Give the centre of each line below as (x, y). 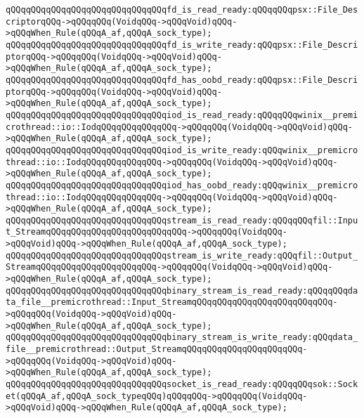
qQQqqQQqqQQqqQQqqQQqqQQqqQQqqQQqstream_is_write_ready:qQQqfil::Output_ (182, 255)
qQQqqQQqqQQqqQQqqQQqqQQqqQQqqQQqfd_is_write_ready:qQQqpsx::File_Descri (182, 45)
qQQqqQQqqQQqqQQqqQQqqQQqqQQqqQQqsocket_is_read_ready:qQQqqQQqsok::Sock (182, 384)
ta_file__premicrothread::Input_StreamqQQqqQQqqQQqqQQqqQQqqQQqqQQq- (172, 302)
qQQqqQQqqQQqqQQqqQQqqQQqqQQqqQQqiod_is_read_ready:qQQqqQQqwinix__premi (182, 115)
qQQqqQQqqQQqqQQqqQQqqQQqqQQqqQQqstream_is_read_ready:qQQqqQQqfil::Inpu (182, 220)
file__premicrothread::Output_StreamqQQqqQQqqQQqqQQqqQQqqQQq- (157, 350)
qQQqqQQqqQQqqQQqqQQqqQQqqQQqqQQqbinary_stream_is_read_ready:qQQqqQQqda (182, 290)
